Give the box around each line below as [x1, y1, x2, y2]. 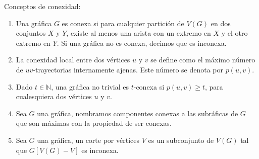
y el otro [221, 28, 248, 38]
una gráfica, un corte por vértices [37, 134, 139, 145]
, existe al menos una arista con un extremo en [66, 28, 211, 38]
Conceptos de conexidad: [4, 1, 81, 11]
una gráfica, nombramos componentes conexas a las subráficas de [37, 108, 238, 118]
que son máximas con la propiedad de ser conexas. [16, 118, 172, 128]
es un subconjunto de [148, 134, 214, 145]
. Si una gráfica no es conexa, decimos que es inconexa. [57, 37, 227, 48]
